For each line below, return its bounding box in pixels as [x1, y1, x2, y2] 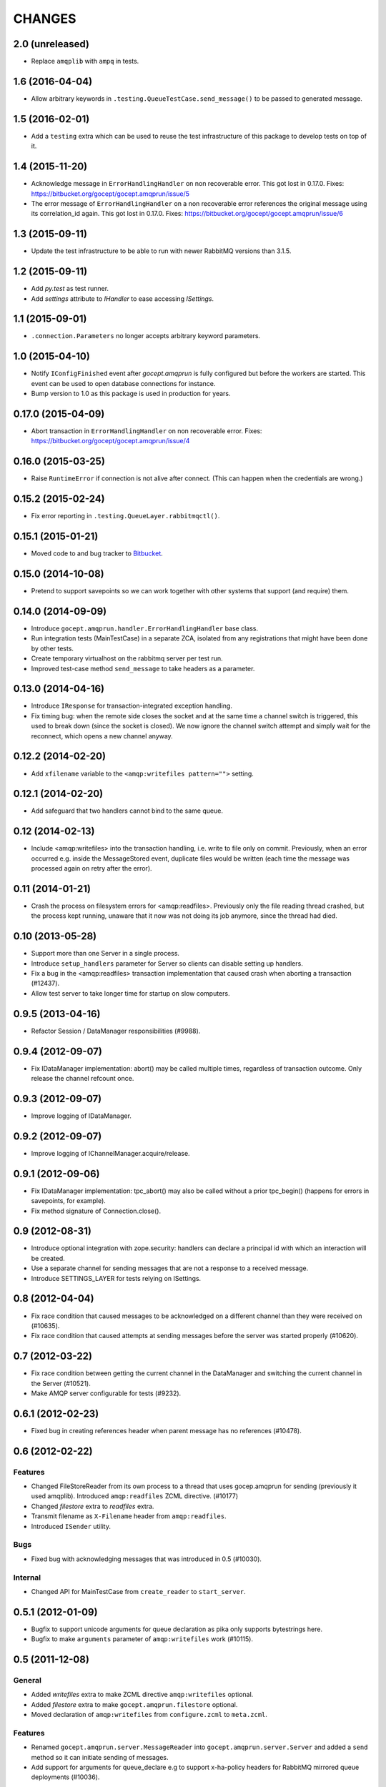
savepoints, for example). [31, 1197, 107, 1205]
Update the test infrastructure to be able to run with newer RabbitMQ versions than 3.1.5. [31, 247, 292, 255]
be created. [31, 1254, 66, 1262]
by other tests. [31, 644, 74, 653]
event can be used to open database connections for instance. [31, 379, 216, 387]
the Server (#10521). [31, 1379, 91, 1387]
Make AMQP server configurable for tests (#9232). [31, 1389, 182, 1397]
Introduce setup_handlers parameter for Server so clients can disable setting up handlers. [31, 959, 303, 968]
